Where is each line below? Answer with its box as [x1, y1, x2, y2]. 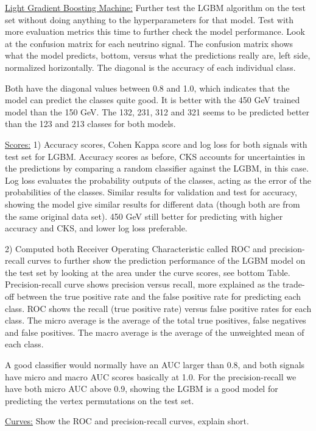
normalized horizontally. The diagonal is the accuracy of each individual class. [5, 60, 296, 73]
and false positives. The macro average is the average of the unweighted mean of [5, 325, 304, 338]
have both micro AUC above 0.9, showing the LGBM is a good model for [5, 382, 278, 395]
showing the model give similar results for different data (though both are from [5, 197, 300, 210]
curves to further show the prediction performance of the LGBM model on [27, 254, 306, 267]
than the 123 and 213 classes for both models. [5, 117, 176, 130]
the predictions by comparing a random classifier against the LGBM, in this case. [5, 162, 309, 175]
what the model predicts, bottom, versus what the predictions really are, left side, [5, 49, 311, 62]
